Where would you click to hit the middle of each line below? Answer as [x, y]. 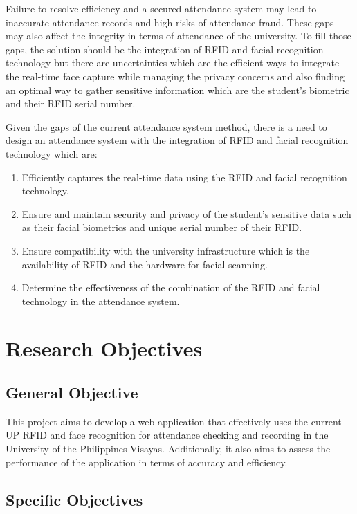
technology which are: [52, 153]
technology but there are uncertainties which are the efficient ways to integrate [173, 63]
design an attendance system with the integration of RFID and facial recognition [177, 140]
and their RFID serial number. [71, 103]
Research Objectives [104, 348]
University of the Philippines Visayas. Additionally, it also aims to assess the [168, 449]
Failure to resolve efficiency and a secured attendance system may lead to [161, 8]
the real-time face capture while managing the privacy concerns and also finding [175, 76]
